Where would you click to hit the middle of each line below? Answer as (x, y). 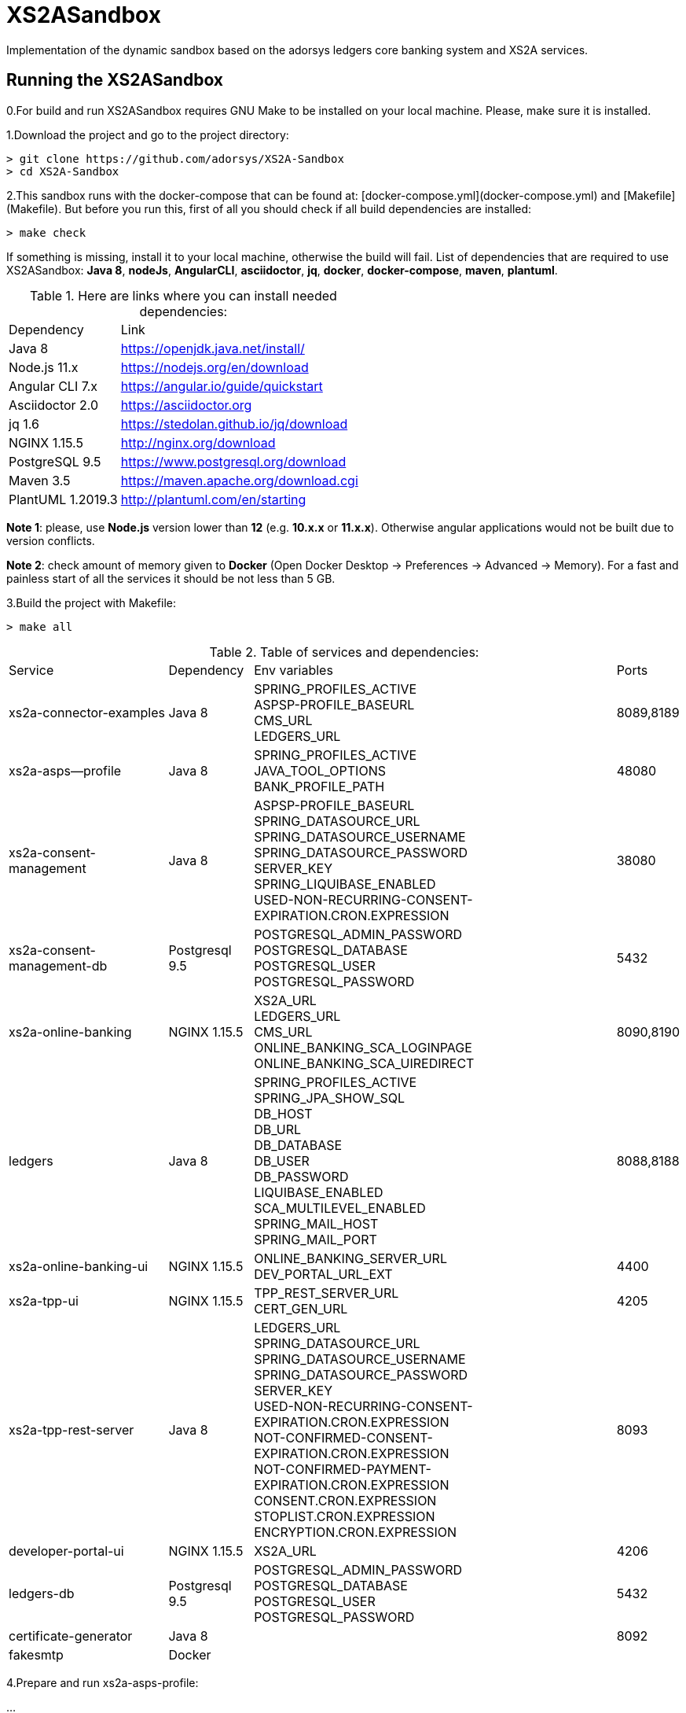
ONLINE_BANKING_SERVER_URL (350, 1258)
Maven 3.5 (40, 480)
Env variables (293, 670)
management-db (58, 965)
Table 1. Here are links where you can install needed (183, 295)
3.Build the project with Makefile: (91, 602)
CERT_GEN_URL (301, 1308)
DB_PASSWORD (301, 1176)
